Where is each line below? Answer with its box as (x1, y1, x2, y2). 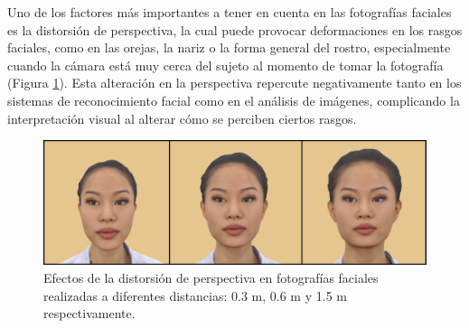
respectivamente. (43, 304, 136, 323)
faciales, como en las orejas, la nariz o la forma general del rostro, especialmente (7, 38, 451, 57)
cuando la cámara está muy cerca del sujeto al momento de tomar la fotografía (7, 55, 444, 74)
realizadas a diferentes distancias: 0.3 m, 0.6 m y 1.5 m (43, 286, 347, 305)
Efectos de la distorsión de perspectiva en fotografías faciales (43, 268, 379, 287)
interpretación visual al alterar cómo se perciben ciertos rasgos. (7, 108, 357, 127)
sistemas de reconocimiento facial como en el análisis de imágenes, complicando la (7, 90, 460, 109)
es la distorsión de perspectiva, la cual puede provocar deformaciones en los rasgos (7, 20, 463, 39)
